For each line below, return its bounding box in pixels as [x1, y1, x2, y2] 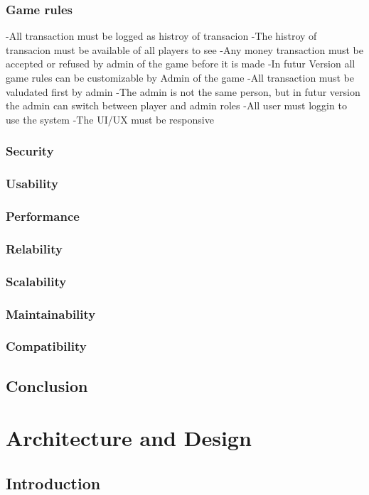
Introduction [6, 472, 101, 494]
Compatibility [6, 337, 87, 355]
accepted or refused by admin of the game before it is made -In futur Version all [6, 56, 355, 71]
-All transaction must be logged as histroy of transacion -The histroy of [6, 28, 317, 43]
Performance [6, 207, 80, 224]
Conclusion [6, 374, 88, 396]
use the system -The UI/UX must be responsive [6, 111, 214, 126]
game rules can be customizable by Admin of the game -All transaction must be [6, 70, 354, 85]
